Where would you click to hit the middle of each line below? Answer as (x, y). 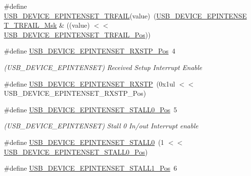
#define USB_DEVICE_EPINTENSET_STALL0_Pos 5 (91, 109)
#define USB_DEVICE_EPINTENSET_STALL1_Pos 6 (91, 168)
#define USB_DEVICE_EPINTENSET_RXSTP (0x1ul (90, 83)
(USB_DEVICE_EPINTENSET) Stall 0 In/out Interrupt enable (101, 126)
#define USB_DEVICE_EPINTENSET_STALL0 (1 (84, 142)
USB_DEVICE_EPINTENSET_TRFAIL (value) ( (80, 15)
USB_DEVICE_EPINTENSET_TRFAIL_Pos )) (77, 34)
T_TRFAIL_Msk (31, 25)
